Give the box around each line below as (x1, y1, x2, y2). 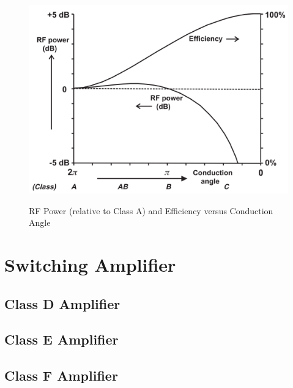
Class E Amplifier (4, 330, 119, 349)
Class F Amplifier (4, 366, 118, 385)
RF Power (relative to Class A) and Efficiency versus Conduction (29, 204, 273, 217)
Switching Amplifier (4, 252, 176, 277)
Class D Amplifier (4, 294, 121, 313)
